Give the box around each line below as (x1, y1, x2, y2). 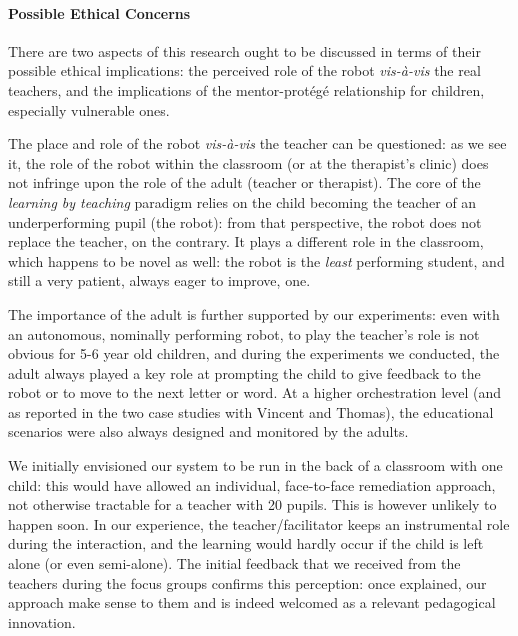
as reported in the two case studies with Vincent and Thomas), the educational (8, 401, 494, 422)
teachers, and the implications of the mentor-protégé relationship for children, (8, 79, 485, 100)
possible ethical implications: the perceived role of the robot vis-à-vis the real (8, 60, 481, 81)
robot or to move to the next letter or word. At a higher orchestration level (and (8, 382, 502, 403)
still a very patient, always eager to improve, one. (8, 270, 311, 291)
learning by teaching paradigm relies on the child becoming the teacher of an (8, 191, 477, 212)
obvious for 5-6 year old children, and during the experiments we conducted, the (8, 343, 500, 364)
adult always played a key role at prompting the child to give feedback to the (8, 362, 481, 383)
